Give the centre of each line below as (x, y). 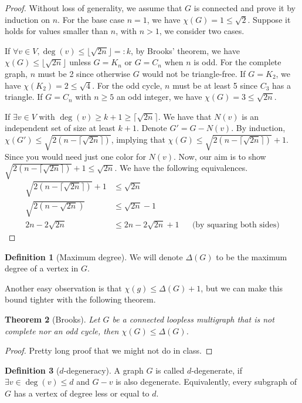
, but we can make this (242, 288)
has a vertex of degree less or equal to (82, 393)
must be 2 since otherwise (84, 73)
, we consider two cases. (202, 31)
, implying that (138, 139)
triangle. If (24, 97)
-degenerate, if (217, 370)
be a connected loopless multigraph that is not (193, 319)
